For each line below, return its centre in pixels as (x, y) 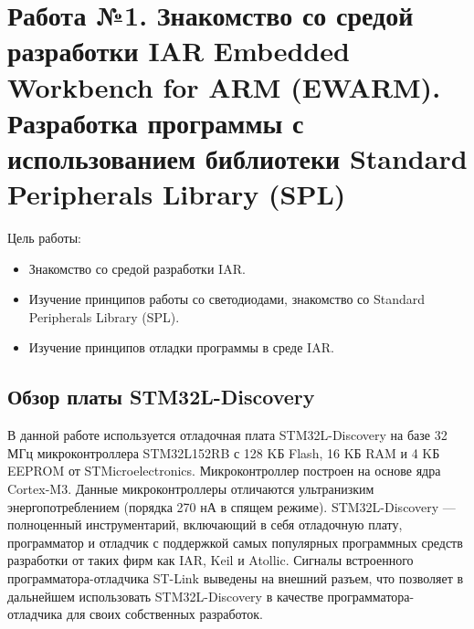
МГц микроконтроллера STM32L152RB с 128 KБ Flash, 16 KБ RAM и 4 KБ (224, 452)
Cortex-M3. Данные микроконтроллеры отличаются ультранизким (191, 489)
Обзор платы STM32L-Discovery (161, 397)
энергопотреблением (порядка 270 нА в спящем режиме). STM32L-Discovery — (232, 506)
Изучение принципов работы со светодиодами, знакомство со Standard (227, 299)
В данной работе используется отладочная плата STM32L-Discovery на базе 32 (227, 435)
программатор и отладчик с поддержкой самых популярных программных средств (235, 542)
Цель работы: (44, 238)
